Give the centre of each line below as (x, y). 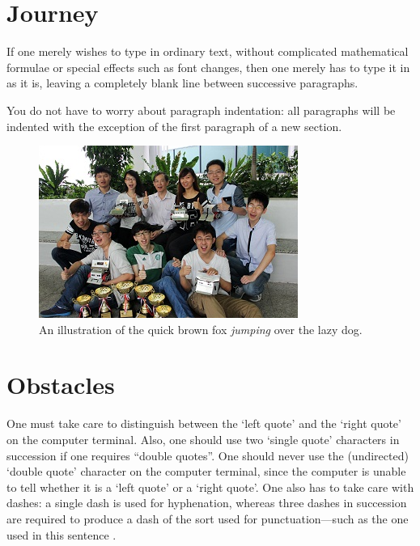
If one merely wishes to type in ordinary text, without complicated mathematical (208, 51)
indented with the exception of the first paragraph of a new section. (174, 126)
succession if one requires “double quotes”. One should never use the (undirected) (208, 455)
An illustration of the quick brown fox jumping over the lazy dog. (201, 329)
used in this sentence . (62, 534)
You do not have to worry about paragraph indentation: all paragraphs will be (201, 110)
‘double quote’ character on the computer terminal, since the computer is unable (206, 471)
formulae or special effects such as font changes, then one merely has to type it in (208, 67)
